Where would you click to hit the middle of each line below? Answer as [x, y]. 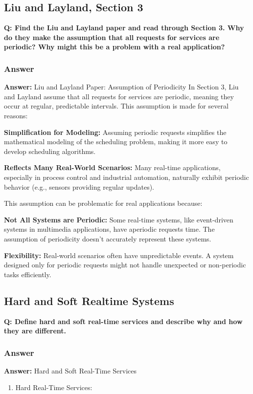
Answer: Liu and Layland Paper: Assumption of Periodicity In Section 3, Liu [121, 87]
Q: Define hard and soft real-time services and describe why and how [123, 321]
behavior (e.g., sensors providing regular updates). [79, 186]
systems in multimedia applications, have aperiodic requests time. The [109, 229]
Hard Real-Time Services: [54, 387]
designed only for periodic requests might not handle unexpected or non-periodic [125, 265]
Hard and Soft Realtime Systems [89, 300]
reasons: [16, 115]
